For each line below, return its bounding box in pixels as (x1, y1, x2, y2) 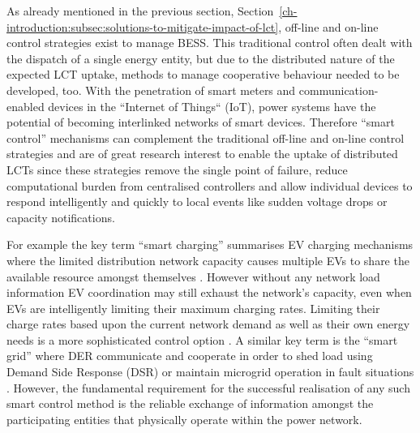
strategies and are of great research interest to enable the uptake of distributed (6, 145, 398, 162)
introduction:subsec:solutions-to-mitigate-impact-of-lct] (6, 18, 279, 35)
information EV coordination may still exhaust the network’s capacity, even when (6, 284, 412, 301)
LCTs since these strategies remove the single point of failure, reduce (6, 161, 348, 178)
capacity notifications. (6, 208, 115, 225)
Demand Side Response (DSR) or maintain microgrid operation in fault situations (6, 363, 414, 380)
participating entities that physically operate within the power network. (6, 410, 362, 427)
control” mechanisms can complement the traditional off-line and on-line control (6, 129, 405, 146)
